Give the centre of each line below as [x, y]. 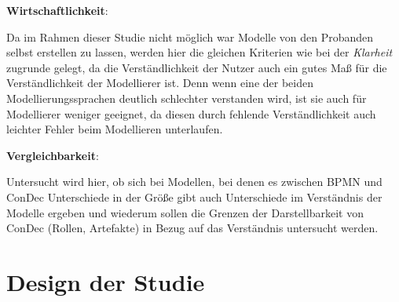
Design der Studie [106, 281]
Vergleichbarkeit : [53, 155]
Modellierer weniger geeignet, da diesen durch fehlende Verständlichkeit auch [191, 113]
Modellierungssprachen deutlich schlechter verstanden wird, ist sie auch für [187, 98]
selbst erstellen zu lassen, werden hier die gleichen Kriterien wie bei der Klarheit [199, 52]
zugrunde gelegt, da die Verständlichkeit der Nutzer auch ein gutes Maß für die [197, 67]
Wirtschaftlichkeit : [57, 10]
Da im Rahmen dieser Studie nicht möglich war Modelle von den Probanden [190, 36]
